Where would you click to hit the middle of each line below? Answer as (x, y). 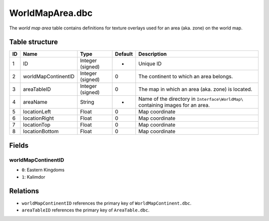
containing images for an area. (174, 105)
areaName (35, 102)
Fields (19, 145)
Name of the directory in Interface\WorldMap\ (191, 99)
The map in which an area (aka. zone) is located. (195, 89)
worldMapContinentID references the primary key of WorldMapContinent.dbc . (107, 203)
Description (152, 54)
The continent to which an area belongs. (186, 76)
